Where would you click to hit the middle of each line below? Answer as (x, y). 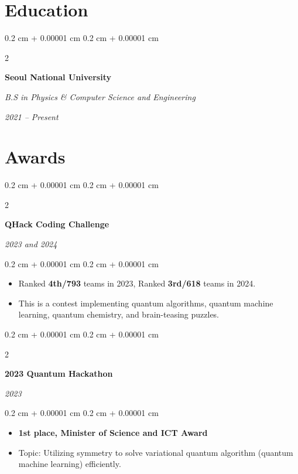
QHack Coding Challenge (57, 224)
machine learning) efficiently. (70, 464)
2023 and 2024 (31, 244)
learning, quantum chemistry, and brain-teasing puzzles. (119, 314)
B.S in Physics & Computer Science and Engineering (100, 96)
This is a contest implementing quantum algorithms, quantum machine (146, 303)
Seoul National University (58, 77)
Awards (35, 157)
